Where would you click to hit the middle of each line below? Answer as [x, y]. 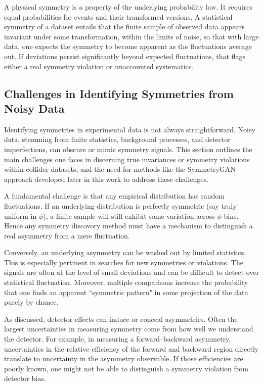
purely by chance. [31, 302]
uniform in [20, 215]
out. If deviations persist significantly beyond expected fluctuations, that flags [125, 56]
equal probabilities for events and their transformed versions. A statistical [118, 16]
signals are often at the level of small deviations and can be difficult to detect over [131, 272]
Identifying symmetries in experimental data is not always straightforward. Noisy [130, 129]
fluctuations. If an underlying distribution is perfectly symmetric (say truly [120, 205]
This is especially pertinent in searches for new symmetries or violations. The [124, 262]
